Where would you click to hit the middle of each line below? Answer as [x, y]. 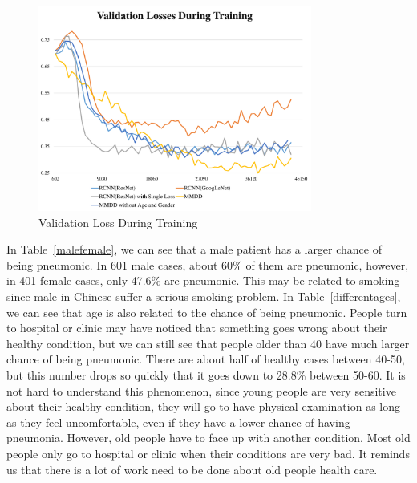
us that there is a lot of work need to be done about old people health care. [192, 469]
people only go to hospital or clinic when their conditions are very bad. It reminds [208, 454]
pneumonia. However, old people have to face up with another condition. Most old [208, 438]
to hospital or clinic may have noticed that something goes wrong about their [197, 328]
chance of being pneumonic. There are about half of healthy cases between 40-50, [206, 359]
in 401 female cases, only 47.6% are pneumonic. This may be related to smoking [203, 280]
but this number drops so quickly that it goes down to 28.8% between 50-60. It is [206, 375]
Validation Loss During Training [118, 222]
